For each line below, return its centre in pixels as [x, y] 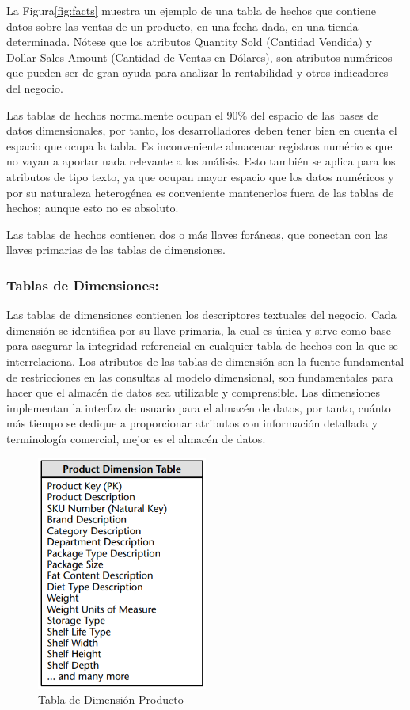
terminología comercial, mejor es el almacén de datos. [136, 438]
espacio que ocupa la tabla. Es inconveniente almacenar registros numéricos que [199, 145]
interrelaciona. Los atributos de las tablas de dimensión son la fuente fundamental [205, 361]
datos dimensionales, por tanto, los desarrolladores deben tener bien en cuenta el [202, 130]
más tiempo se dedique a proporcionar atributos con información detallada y [192, 423]
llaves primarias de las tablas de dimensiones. [116, 250]
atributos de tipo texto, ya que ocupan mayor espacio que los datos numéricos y [200, 176]
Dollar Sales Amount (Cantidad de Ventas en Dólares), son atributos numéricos [199, 57]
